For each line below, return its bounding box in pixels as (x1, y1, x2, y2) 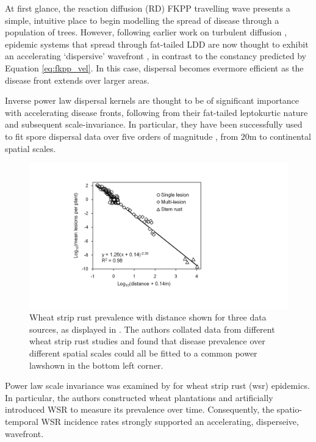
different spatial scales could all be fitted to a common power (29, 347, 257, 359)
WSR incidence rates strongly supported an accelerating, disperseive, (41, 415, 299, 427)
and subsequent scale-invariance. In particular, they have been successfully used (5, 118, 303, 131)
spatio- (276, 403, 303, 416)
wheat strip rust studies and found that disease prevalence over (29, 335, 265, 347)
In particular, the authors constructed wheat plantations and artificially (5, 391, 273, 404)
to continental (259, 129, 311, 142)
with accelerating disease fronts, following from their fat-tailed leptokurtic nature (5, 106, 308, 118)
